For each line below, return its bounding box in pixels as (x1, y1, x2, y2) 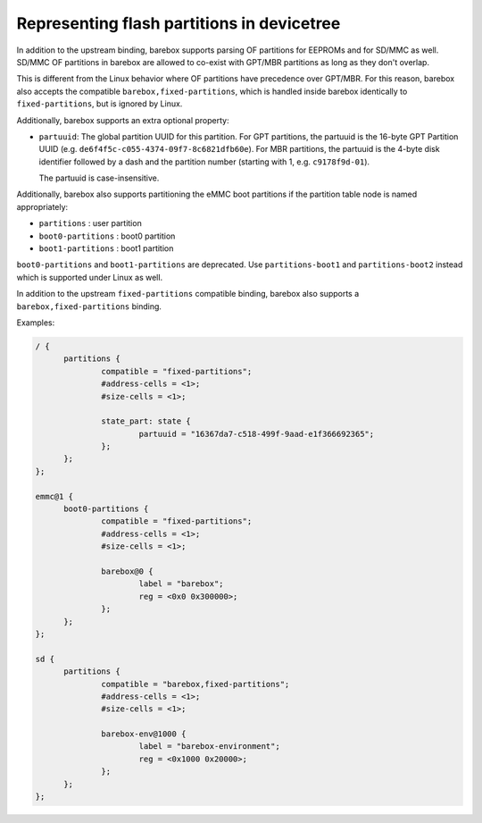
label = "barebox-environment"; (138, 742, 280, 752)
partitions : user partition (38, 218, 142, 229)
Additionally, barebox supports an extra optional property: (16, 114, 229, 125)
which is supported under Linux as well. (16, 272, 163, 282)
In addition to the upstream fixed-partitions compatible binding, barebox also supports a (16, 289, 360, 299)
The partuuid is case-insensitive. (38, 172, 160, 183)
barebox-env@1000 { (101, 729, 187, 739)
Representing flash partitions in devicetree (16, 13, 341, 33)
